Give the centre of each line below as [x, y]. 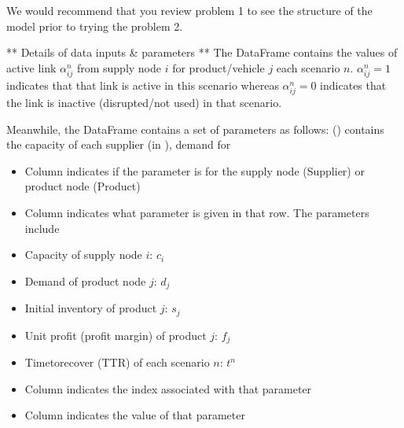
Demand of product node [85, 280]
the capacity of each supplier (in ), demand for [119, 144]
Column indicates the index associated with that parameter [168, 388]
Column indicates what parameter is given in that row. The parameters [197, 213]
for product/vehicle [219, 67]
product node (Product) [83, 186]
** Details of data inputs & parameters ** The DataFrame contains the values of [202, 52]
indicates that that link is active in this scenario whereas [143, 85]
